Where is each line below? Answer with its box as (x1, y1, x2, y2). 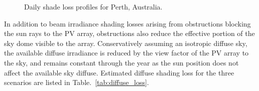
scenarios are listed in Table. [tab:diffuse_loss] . (4, 77, 149, 87)
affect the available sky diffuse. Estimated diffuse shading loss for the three (4, 67, 234, 77)
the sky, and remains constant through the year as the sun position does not (4, 57, 239, 67)
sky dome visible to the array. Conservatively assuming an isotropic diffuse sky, (4, 37, 247, 48)
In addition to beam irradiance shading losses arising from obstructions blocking (4, 18, 251, 28)
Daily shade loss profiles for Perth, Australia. (24, 1, 163, 11)
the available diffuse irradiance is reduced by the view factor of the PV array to (4, 47, 249, 58)
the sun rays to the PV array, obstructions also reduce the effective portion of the (4, 28, 255, 38)
